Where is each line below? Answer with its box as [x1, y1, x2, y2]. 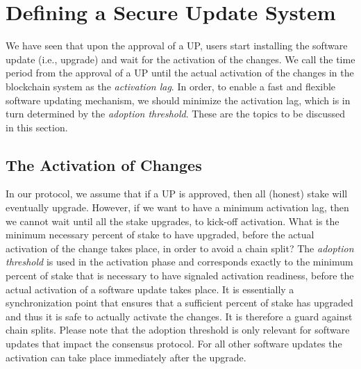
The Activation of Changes [6, 154, 202, 175]
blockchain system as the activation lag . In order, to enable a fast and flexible [6, 79, 336, 93]
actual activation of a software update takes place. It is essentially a [6, 281, 294, 296]
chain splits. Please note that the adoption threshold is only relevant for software [6, 322, 350, 337]
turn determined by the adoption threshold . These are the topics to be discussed [6, 106, 346, 121]
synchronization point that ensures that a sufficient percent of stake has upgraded [6, 295, 353, 310]
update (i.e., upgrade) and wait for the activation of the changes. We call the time [6, 51, 355, 66]
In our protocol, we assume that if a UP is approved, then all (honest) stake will [6, 186, 348, 201]
